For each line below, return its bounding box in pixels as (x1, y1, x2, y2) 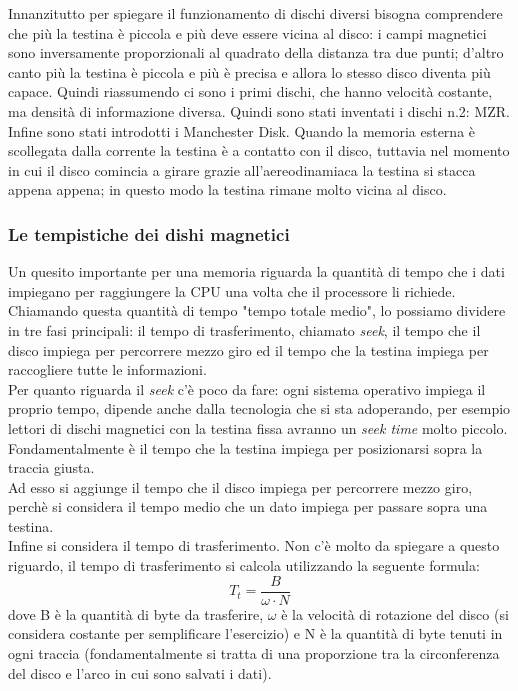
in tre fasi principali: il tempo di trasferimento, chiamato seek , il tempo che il (8, 319, 481, 340)
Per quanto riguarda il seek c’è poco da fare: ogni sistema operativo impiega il (8, 378, 486, 399)
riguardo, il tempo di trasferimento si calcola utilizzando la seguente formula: (8, 555, 480, 576)
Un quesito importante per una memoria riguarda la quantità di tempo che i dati (8, 261, 505, 282)
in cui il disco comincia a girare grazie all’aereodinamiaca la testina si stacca (8, 159, 476, 180)
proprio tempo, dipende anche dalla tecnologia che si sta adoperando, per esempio (8, 398, 511, 419)
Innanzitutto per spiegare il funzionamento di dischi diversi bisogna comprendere (8, 3, 503, 23)
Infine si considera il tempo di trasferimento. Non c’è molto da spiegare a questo (8, 535, 500, 556)
